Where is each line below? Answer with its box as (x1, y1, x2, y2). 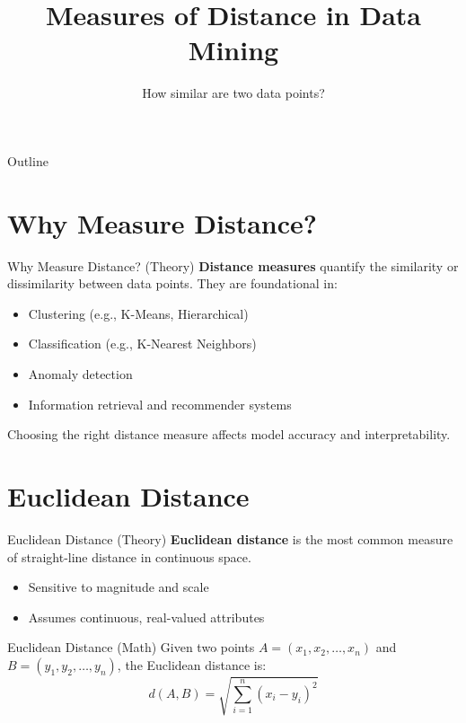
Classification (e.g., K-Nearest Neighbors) (28, 334, 257, 353)
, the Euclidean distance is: (117, 655, 267, 674)
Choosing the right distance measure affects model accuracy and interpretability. (7, 425, 451, 444)
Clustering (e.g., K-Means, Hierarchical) (28, 304, 249, 322)
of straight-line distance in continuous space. (7, 547, 251, 566)
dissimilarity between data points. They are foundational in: (7, 274, 338, 293)
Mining (188, 31, 279, 68)
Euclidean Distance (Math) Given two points (7, 638, 255, 657)
